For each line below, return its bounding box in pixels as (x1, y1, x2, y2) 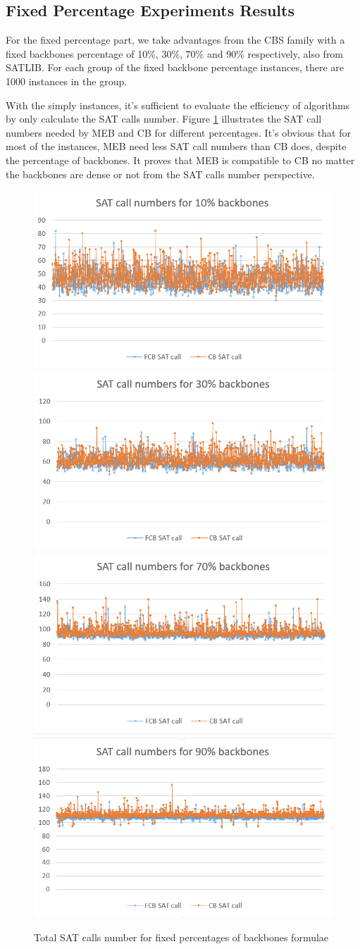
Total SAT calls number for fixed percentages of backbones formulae (34, 929, 329, 944)
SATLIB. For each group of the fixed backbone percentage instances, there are (6, 60, 345, 75)
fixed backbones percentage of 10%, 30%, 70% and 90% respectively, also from (6, 46, 344, 61)
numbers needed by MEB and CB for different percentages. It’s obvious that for (6, 125, 351, 139)
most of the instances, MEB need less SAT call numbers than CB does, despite (6, 139, 347, 154)
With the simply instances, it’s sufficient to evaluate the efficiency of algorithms (6, 97, 350, 112)
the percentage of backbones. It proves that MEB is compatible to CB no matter (6, 152, 355, 167)
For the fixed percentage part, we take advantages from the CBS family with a (6, 32, 345, 47)
